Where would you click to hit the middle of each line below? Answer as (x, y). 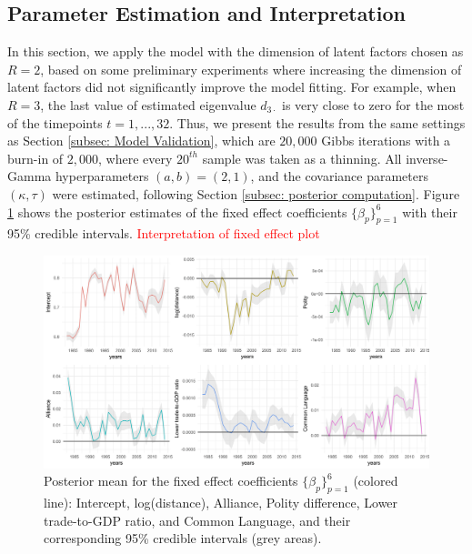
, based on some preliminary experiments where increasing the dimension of (251, 69)
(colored (376, 481)
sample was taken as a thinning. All (302, 158)
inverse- (427, 158)
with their (430, 212)
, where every (136, 158)
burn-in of (35, 158)
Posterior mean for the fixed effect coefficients (171, 481)
